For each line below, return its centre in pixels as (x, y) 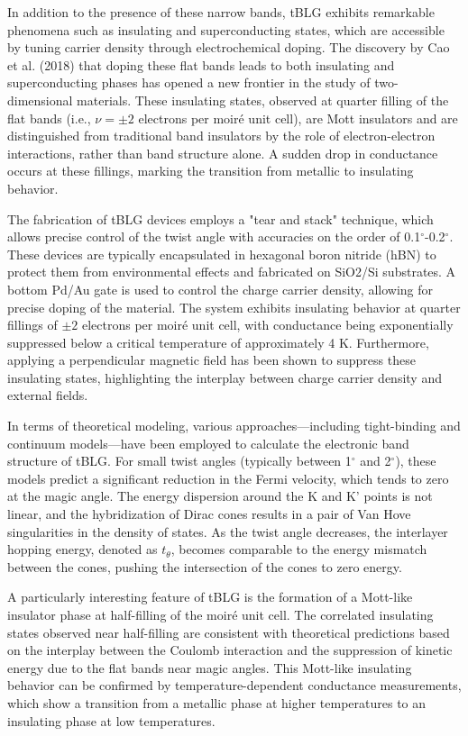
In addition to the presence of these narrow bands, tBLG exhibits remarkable (221, 12)
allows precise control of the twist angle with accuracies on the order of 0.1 (214, 236)
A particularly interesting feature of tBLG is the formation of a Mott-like (210, 597)
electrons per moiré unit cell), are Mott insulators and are (298, 118)
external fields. (48, 395)
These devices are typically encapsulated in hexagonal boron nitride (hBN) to (222, 254)
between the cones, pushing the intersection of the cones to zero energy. (205, 566)
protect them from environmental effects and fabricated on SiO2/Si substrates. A (232, 272)
